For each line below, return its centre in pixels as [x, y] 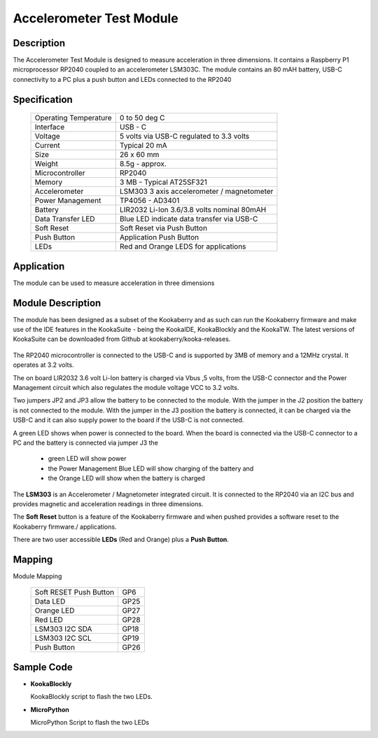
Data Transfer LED [65, 219]
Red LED [49, 620]
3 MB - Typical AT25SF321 [163, 182]
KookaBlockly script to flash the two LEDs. [92, 697]
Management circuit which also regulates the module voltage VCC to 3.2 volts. [126, 388]
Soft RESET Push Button [75, 592]
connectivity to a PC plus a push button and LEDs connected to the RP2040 [122, 79]
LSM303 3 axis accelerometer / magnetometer [196, 191]
